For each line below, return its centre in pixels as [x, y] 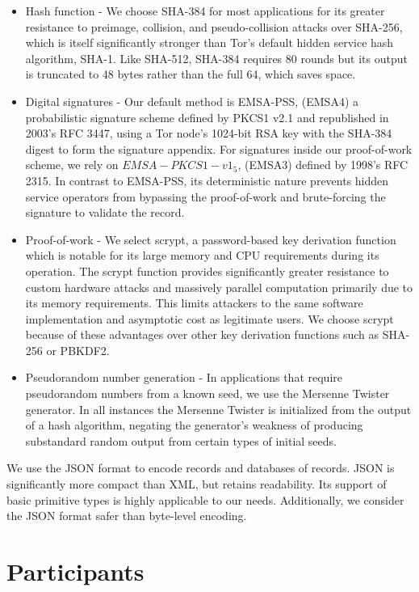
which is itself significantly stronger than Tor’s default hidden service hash [209, 42]
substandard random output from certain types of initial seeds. [181, 440]
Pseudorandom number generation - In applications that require [184, 377]
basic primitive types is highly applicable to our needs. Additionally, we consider [205, 499]
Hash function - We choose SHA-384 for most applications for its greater [205, 11]
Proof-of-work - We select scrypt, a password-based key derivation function [211, 239]
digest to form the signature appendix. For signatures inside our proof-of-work [219, 148]
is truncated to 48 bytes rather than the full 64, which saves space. [191, 74]
